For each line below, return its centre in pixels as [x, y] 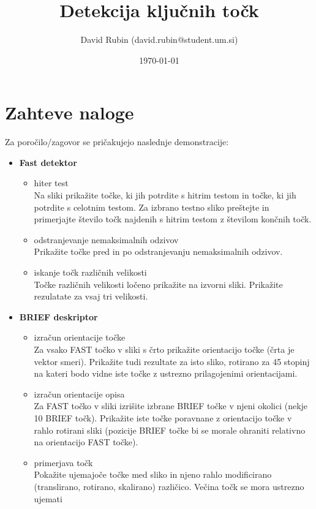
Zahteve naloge [70, 112]
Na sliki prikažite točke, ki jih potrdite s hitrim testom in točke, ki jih [165, 195]
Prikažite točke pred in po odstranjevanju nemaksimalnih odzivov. [158, 251]
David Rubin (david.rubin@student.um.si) [159, 40]
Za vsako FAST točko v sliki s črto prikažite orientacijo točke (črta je [164, 349]
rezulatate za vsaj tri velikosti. [91, 296]
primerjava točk [63, 462]
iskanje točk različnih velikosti [90, 272]
